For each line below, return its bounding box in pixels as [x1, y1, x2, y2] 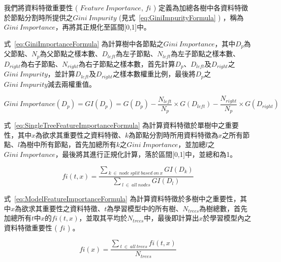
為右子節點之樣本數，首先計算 [78, 58, 175, 69]
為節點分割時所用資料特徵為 [128, 129, 219, 140]
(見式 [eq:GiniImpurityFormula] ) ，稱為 [119, 12, 244, 22]
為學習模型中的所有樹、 [107, 203, 183, 213]
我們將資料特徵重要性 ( [4, 2, 78, 12]
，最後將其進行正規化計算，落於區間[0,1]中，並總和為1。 [55, 149, 237, 159]
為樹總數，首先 [199, 203, 248, 213]
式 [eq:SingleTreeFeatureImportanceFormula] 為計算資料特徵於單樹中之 [4, 120, 225, 130]
